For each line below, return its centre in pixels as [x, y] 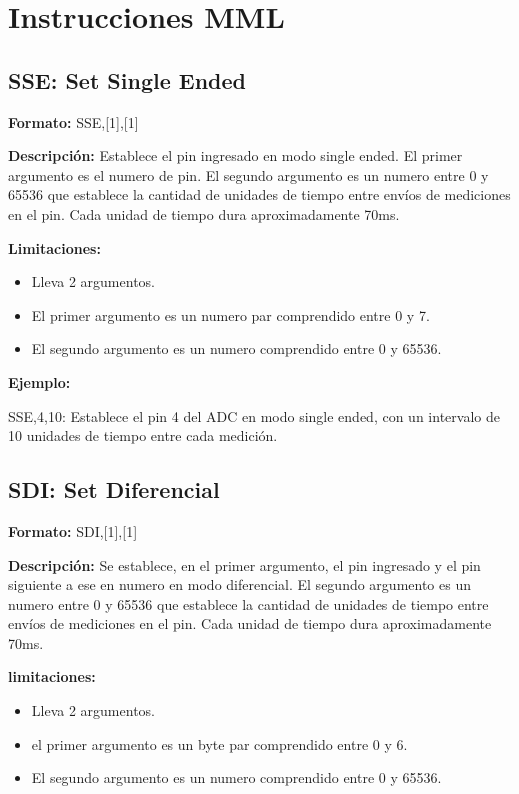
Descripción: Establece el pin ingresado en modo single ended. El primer [235, 155]
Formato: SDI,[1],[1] [73, 530]
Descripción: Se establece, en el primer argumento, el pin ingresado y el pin [244, 564]
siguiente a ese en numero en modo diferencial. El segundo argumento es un [239, 584]
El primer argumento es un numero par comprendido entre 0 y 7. [230, 314]
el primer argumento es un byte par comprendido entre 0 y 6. [219, 743]
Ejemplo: [39, 381]
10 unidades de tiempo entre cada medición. [143, 435]
